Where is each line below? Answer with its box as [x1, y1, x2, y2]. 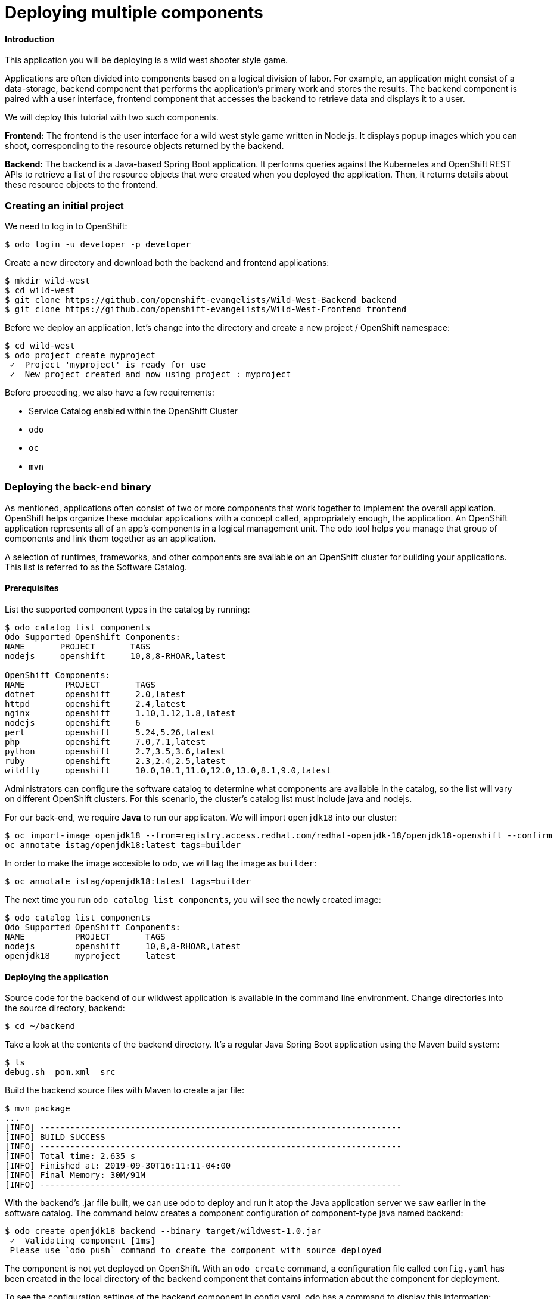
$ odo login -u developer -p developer [5, 240, 191, 250]
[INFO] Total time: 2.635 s [5, 1151, 136, 1161]
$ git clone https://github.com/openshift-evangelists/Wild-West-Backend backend [5, 295, 397, 305]
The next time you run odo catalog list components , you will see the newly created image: [5, 894, 381, 905]
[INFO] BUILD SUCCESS [5, 1132, 105, 1142]
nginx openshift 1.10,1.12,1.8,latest [5, 708, 236, 719]
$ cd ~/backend [5, 1021, 76, 1031]
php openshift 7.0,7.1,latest [5, 737, 206, 747]
